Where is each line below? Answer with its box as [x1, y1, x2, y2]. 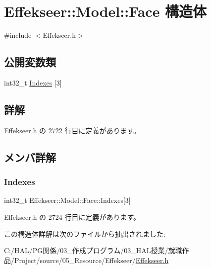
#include [4, 30, 32, 40]
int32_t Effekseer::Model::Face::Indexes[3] [4, 195, 131, 205]
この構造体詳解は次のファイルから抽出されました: [4, 228, 165, 239]
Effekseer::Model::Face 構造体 [4, 1, 207, 21]
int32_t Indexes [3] [4, 77, 62, 88]
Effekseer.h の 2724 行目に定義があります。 [4, 211, 141, 222]
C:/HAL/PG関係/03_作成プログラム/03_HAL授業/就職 [4, 245, 182, 256]
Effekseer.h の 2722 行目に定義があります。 [4, 125, 141, 135]
